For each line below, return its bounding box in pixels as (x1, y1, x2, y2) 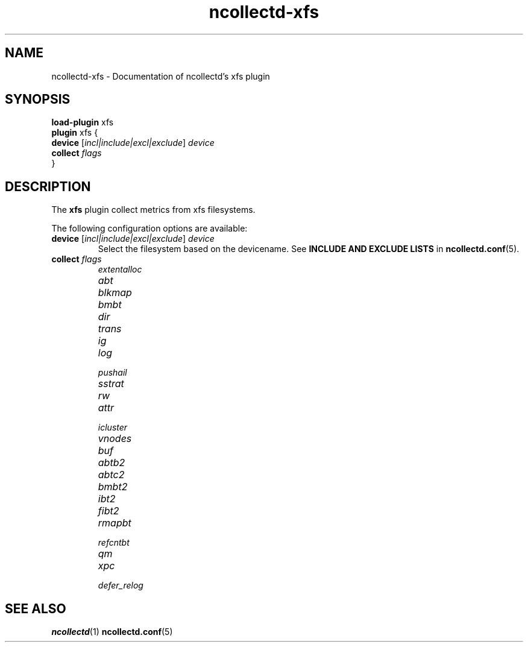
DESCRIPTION (5, 178, 91, 194)
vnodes (98, 432, 132, 445)
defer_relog (98, 580, 143, 591)
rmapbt (98, 517, 131, 529)
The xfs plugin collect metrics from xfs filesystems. (51, 204, 256, 215)
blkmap (98, 286, 132, 299)
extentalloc (98, 264, 142, 275)
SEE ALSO (5, 601, 66, 616)
